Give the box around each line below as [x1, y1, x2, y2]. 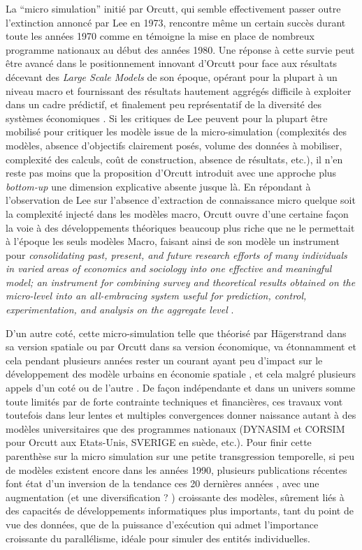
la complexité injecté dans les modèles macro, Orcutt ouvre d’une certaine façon [6, 206, 349, 221]
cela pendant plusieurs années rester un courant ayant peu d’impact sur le [6, 352, 323, 367]
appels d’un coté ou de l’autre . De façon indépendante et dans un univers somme [6, 380, 356, 395]
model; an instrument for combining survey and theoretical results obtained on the [6, 274, 356, 289]
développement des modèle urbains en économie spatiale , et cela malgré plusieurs [6, 366, 356, 381]
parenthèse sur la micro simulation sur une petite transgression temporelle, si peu [6, 449, 355, 463]
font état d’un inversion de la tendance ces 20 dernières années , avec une [6, 476, 319, 491]
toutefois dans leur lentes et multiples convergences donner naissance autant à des [6, 408, 356, 422]
